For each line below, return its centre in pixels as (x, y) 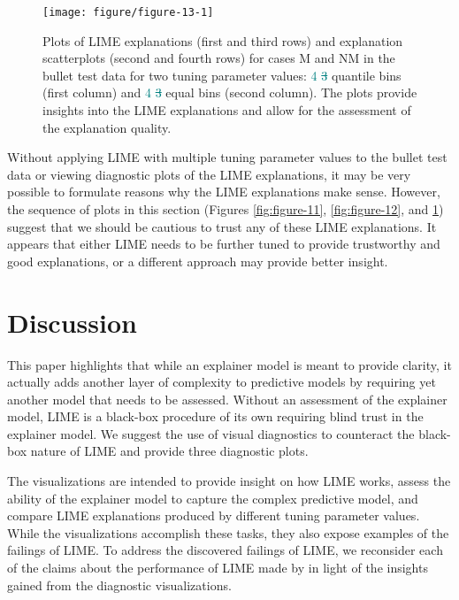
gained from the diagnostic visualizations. (119, 585)
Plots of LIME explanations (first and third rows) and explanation (223, 40)
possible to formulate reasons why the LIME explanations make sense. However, (224, 192)
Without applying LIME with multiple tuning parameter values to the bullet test (227, 157)
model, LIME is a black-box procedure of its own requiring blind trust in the (215, 416)
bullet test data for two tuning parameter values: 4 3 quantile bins (222, 75)
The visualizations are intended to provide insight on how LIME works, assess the (229, 481)
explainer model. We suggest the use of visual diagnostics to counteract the (211, 433)
